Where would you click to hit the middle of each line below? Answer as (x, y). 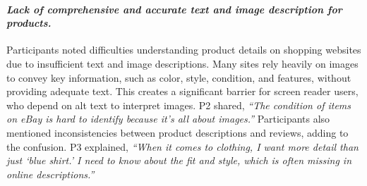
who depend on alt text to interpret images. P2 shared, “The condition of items (179, 105)
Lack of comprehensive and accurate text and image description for (174, 9)
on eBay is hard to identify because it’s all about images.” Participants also (168, 119)
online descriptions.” (50, 174)
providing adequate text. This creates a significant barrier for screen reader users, (182, 91)
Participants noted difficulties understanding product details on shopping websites (184, 50)
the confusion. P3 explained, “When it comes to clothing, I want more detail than (182, 146)
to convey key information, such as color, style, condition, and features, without (179, 77)
